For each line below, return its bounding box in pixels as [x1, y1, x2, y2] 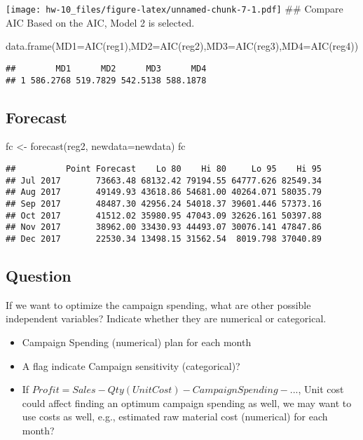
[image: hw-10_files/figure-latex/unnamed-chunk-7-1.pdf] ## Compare [6, 1, 343, 15]
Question [6, 264, 71, 286]
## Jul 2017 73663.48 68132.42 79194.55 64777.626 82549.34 [6, 175, 322, 186]
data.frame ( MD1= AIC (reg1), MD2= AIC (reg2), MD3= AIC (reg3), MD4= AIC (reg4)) [6, 39, 359, 53]
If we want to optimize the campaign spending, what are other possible [6, 297, 311, 312]
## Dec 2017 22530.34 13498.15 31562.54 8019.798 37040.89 [6, 233, 322, 244]
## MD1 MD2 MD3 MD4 [6, 63, 207, 74]
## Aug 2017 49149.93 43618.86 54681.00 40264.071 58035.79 [6, 187, 322, 198]
